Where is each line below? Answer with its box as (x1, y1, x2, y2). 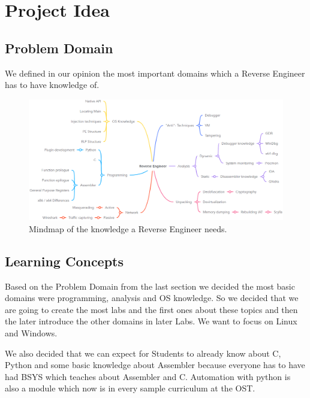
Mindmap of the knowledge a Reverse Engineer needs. (29, 222, 227, 235)
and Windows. (5, 327, 58, 339)
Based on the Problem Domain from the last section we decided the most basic (5, 279, 295, 292)
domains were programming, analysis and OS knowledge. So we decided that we (5, 291, 299, 304)
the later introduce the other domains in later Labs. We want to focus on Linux (5, 315, 297, 327)
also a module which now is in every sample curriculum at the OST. (5, 382, 255, 394)
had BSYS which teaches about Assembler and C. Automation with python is (5, 370, 291, 382)
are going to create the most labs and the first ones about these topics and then (5, 303, 298, 315)
